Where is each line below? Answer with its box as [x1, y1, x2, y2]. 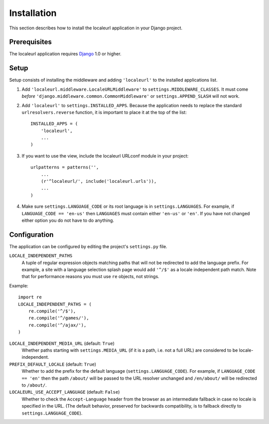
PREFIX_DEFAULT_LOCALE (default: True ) [9, 361, 97, 367]
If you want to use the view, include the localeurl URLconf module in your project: [21, 152, 189, 159]
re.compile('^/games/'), [28, 315, 89, 321]
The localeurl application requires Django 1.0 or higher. [9, 51, 122, 57]
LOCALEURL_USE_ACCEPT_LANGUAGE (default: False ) [9, 389, 120, 395]
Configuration [9, 230, 54, 239]
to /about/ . [21, 382, 47, 388]
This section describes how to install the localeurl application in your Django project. [9, 25, 183, 31]
